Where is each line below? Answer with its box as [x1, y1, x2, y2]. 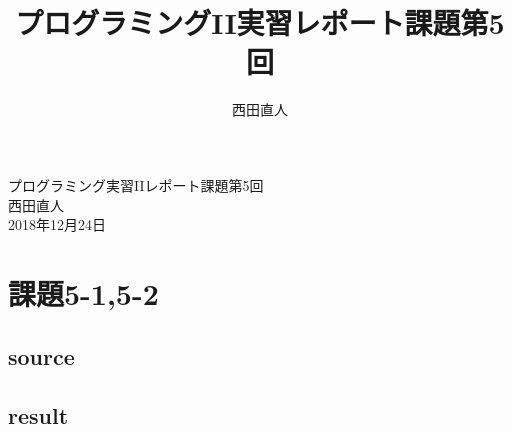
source [8, 341, 75, 372]
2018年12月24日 [8, 214, 106, 235]
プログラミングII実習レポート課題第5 [15, 2, 505, 43]
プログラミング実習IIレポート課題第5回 [8, 174, 264, 195]
